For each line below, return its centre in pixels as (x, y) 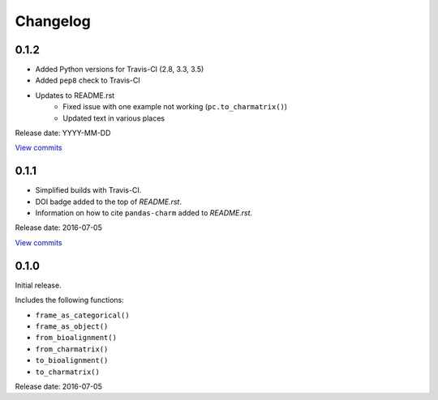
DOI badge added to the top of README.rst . (109, 202)
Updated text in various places (114, 118)
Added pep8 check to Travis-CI (88, 80)
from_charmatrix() (72, 349)
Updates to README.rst (75, 95)
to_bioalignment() (72, 361)
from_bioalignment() (76, 338)
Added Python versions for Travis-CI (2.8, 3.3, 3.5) (120, 70)
